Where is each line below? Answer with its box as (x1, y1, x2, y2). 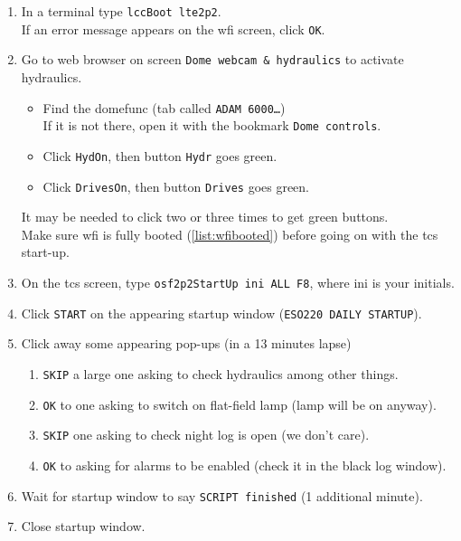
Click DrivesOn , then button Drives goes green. (42, 176, 310, 195)
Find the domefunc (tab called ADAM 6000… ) (42, 98, 286, 117)
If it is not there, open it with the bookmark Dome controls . (42, 116, 381, 135)
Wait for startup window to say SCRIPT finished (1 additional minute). (21, 486, 423, 505)
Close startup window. (21, 517, 146, 536)
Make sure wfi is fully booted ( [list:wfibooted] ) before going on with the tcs (21, 224, 438, 243)
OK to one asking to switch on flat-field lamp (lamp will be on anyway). (42, 394, 437, 413)
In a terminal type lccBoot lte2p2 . (21, 2, 221, 20)
